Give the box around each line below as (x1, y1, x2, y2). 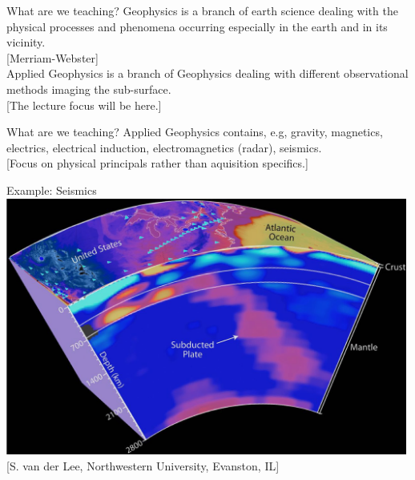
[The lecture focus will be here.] (6, 96, 162, 113)
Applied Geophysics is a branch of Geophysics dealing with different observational (6, 65, 409, 82)
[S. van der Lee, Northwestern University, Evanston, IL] (6, 457, 280, 474)
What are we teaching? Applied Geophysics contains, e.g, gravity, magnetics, (6, 123, 383, 140)
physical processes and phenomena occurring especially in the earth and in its (6, 18, 388, 34)
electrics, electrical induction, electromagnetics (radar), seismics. (6, 139, 322, 155)
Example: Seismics (6, 181, 97, 198)
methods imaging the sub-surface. (6, 80, 171, 97)
